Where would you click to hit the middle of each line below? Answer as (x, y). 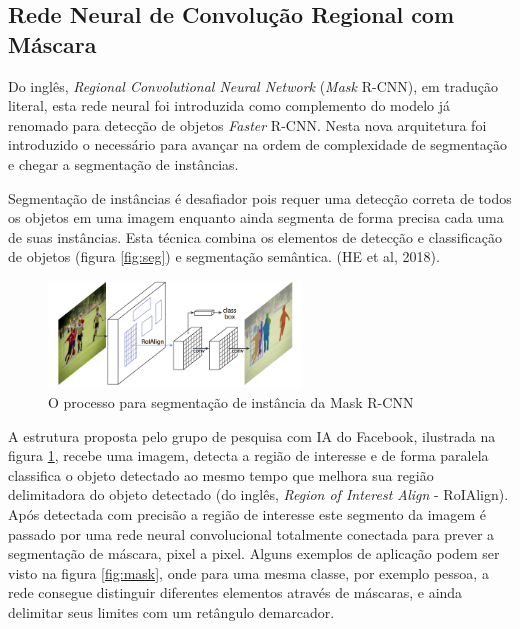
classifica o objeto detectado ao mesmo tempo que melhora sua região (221, 474)
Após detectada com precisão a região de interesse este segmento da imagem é (247, 513)
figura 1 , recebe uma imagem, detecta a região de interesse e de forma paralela (248, 455)
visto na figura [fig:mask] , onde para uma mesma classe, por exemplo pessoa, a (248, 572)
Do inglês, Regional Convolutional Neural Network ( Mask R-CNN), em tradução (253, 85)
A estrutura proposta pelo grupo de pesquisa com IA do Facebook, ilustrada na (252, 435)
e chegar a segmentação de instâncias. (123, 163)
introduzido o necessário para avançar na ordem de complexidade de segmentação (257, 144)
